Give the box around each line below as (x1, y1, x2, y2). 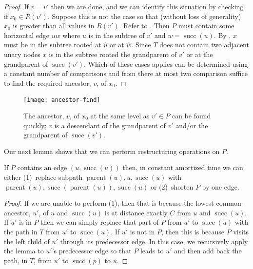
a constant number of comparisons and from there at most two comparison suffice (4, 68, 248, 78)
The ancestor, (23, 111, 64, 120)
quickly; (23, 120, 47, 130)
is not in (130, 226, 155, 236)
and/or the (175, 120, 208, 130)
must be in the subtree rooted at (4, 39, 101, 50)
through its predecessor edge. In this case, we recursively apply (60, 236, 248, 246)
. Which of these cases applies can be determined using (84, 58, 248, 69)
